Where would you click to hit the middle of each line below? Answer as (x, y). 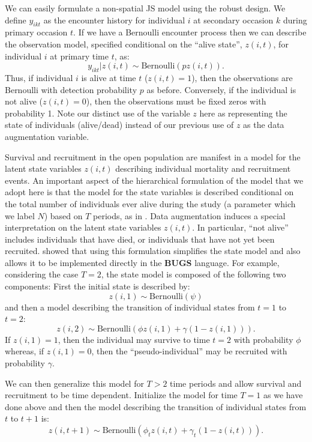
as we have (283, 395)
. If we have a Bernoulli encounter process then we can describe (190, 32)
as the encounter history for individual (114, 20)
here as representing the (243, 113)
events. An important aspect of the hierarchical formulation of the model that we (154, 180)
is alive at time (109, 77)
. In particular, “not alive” (240, 227)
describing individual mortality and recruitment (203, 168)
